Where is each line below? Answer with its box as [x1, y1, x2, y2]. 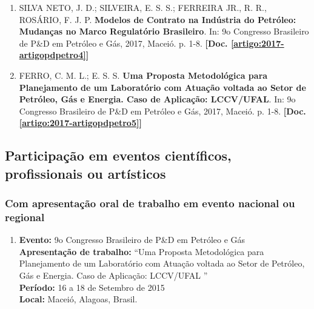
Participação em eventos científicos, [5, 146, 232, 165]
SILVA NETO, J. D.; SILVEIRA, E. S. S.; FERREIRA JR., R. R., [19, 1, 267, 13]
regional [5, 209, 45, 224]
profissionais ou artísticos [5, 164, 166, 182]
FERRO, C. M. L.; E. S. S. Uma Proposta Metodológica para [19, 68, 268, 81]
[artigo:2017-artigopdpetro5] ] [19, 116, 142, 129]
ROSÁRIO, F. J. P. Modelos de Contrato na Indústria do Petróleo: [19, 13, 296, 25]
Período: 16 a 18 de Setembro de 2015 [19, 281, 165, 293]
